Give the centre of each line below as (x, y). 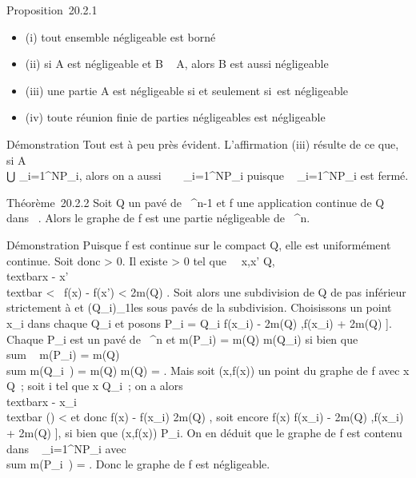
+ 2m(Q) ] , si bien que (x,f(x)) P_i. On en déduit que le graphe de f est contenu (204, 433)
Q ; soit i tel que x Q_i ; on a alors (95, 386)
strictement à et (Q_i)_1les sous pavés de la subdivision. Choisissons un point (199, 307)
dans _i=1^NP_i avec (66, 448)
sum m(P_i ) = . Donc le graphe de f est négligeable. (138, 464)
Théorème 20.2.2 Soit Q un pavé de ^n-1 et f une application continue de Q (196, 202)
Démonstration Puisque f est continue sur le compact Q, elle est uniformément (199, 244)
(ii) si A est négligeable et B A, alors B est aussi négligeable (177, 64)
